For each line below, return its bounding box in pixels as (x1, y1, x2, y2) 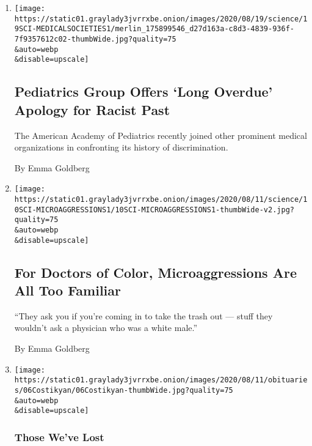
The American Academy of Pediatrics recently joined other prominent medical (14, 128, 307, 141)
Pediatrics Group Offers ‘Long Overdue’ (14, 82, 273, 101)
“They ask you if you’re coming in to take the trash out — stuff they (14, 309, 273, 322)
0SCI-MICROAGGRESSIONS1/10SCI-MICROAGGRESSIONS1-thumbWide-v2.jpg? (14, 205, 294, 214)
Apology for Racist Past (14, 100, 170, 119)
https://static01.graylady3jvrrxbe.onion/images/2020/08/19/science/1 (14, 14, 308, 23)
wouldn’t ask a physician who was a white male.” (14, 321, 198, 334)
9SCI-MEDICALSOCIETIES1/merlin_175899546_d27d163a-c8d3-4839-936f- (14, 24, 294, 34)
